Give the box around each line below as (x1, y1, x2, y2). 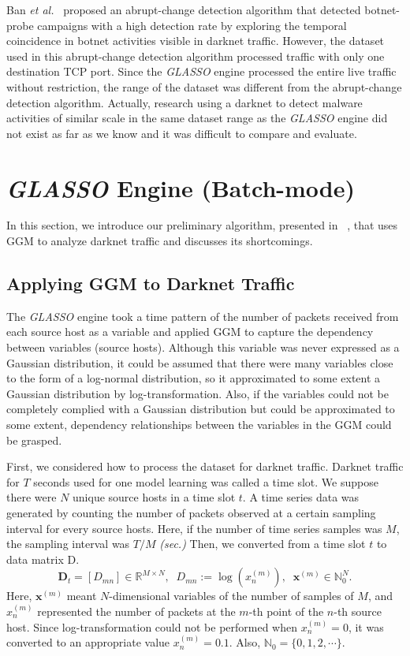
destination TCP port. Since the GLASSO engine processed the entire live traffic (6, 63, 397, 80)
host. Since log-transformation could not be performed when (6, 618, 298, 635)
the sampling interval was (6, 535, 130, 552)
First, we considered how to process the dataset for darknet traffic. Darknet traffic (6, 458, 404, 475)
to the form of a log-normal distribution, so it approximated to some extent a (6, 370, 381, 386)
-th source (334, 602, 382, 619)
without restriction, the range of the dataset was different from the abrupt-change (6, 78, 402, 95)
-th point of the (248, 602, 324, 619)
